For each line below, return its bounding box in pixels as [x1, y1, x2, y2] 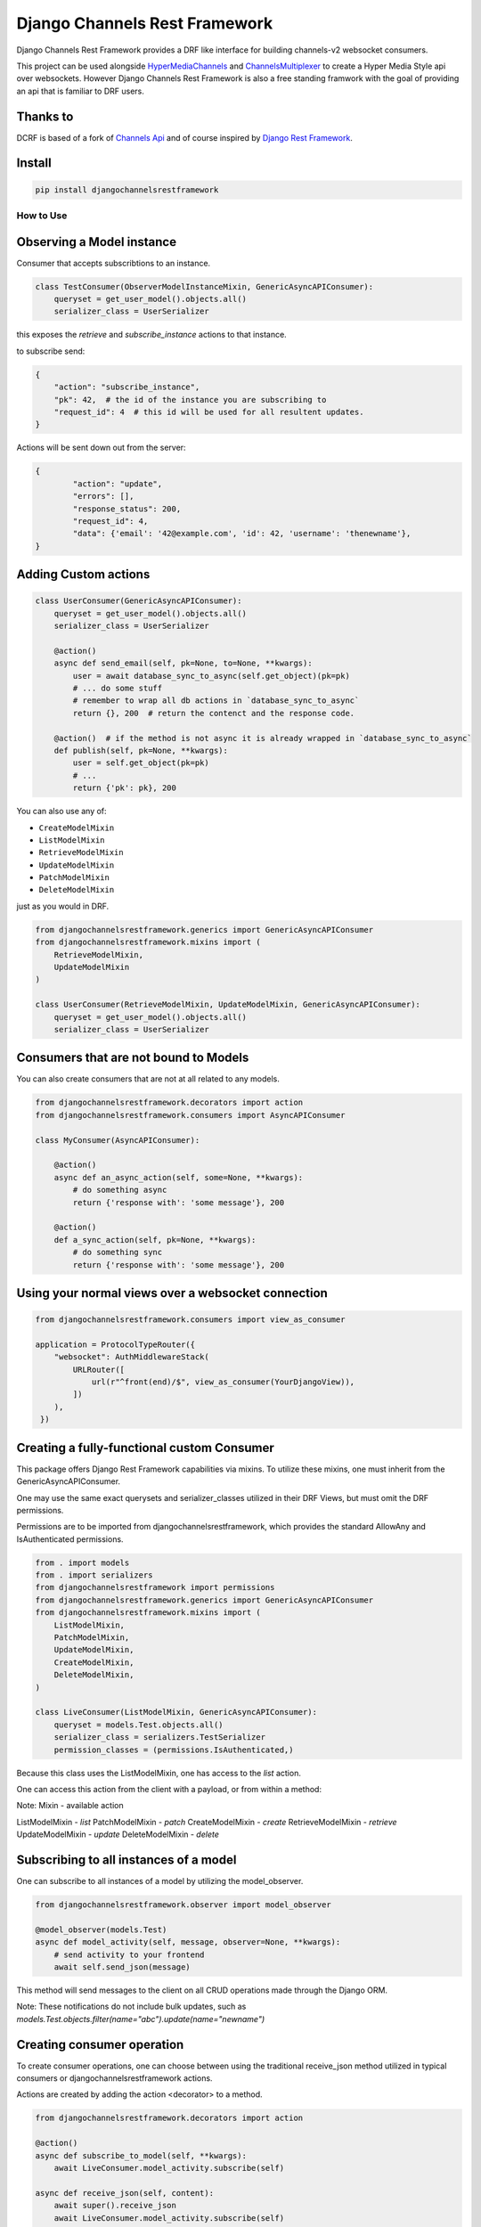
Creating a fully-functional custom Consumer [16, 1440, 275, 1456]
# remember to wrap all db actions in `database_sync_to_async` [72, 696, 360, 706]
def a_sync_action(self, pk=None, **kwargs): [53, 1235, 257, 1244]
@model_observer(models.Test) [35, 1924, 167, 1935]
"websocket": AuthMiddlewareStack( [53, 1352, 209, 1362]
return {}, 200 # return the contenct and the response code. [72, 708, 355, 718]
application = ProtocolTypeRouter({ [35, 1339, 196, 1350]
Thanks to [16, 109, 74, 124]
